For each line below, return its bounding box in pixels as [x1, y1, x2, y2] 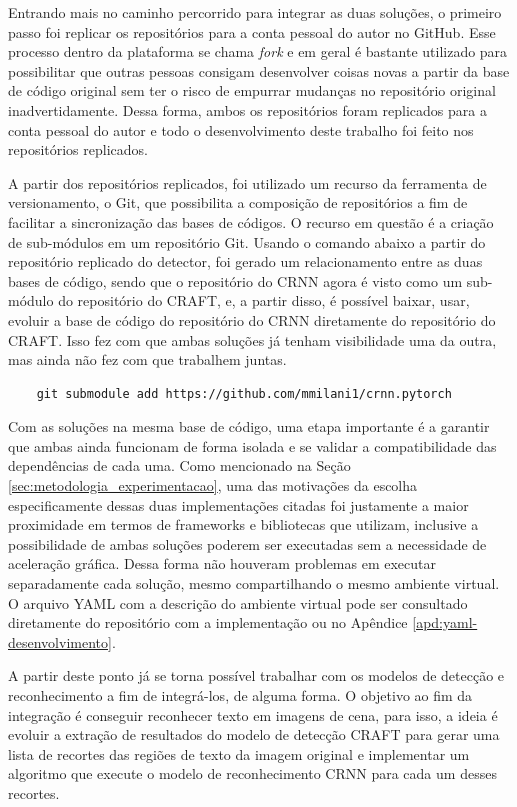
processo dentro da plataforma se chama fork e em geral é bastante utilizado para [8, 41, 508, 62]
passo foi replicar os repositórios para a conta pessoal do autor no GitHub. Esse [8, 21, 496, 42]
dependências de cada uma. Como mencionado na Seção [8, 455, 351, 476]
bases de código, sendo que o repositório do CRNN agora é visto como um [8, 270, 463, 291]
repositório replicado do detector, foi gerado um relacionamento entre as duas [8, 251, 483, 272]
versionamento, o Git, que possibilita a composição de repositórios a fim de [8, 192, 468, 213]
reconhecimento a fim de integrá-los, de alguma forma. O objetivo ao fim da [8, 685, 473, 705]
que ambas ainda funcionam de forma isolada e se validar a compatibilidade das [8, 435, 497, 456]
